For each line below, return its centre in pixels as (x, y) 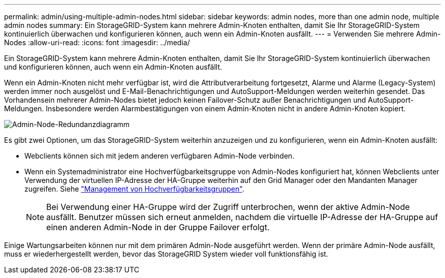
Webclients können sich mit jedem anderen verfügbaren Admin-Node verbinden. (160, 156)
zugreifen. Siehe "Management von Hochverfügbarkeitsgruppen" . (134, 189)
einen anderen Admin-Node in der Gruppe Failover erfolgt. (158, 227)
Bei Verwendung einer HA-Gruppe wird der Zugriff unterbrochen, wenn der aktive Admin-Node (228, 207)
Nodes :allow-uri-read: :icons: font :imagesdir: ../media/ (97, 42)
